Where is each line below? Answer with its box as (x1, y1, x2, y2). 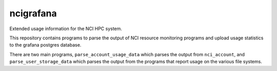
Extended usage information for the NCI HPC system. (9, 26, 123, 32)
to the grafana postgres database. (9, 42, 82, 48)
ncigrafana (9, 8, 57, 19)
